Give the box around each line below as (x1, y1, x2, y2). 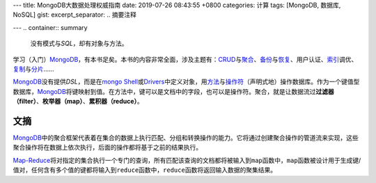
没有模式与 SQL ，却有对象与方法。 (30, 39, 128, 48)
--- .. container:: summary (13, 23, 88, 31)
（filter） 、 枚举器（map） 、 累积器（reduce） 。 (13, 97, 144, 106)
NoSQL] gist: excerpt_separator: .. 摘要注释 (13, 10, 137, 19)
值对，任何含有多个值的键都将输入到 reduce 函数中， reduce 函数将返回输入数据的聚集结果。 (13, 166, 277, 174)
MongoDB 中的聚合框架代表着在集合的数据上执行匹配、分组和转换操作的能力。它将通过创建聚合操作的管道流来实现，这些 (13, 134, 359, 142)
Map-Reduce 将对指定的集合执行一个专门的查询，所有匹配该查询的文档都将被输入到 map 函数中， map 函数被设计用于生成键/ (13, 156, 361, 164)
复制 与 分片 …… (13, 65, 55, 73)
